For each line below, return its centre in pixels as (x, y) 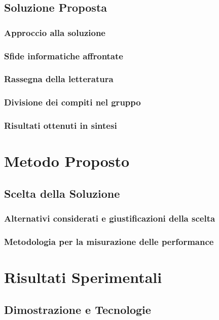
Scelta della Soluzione (62, 193)
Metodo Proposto (67, 161)
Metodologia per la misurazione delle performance (109, 241)
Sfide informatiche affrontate (64, 56)
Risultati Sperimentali (83, 277)
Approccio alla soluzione (55, 32)
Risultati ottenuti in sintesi (61, 126)
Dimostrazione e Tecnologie (78, 309)
